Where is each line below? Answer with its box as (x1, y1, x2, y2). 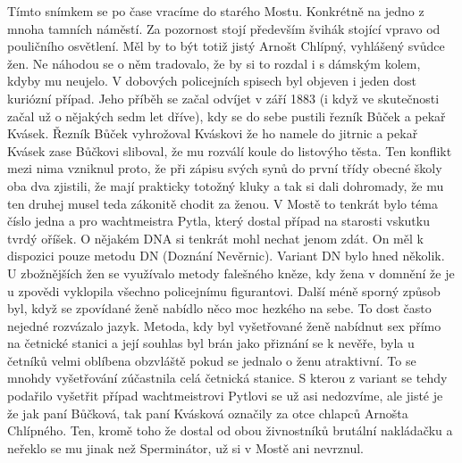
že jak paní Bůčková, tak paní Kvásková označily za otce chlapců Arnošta (7, 403, 408, 422)
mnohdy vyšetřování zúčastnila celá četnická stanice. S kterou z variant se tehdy (7, 368, 448, 387)
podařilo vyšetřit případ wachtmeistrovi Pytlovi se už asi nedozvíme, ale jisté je (7, 386, 443, 405)
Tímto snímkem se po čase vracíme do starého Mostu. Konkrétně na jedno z (7, 2, 424, 20)
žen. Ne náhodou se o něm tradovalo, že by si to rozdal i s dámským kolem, (7, 54, 421, 72)
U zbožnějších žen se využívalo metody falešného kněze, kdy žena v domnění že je (7, 263, 455, 282)
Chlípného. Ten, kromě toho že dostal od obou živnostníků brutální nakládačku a (7, 421, 453, 440)
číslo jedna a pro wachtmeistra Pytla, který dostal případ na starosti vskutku (7, 211, 430, 230)
